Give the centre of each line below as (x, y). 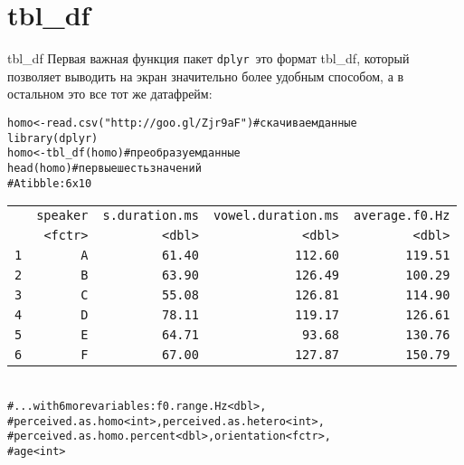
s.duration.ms (151, 216)
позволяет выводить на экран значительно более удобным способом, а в (206, 76)
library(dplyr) (53, 138)
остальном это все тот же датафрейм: (110, 94)
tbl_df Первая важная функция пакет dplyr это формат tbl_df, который (208, 58)
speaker (62, 216)
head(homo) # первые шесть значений (104, 168)
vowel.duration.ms (276, 216)
